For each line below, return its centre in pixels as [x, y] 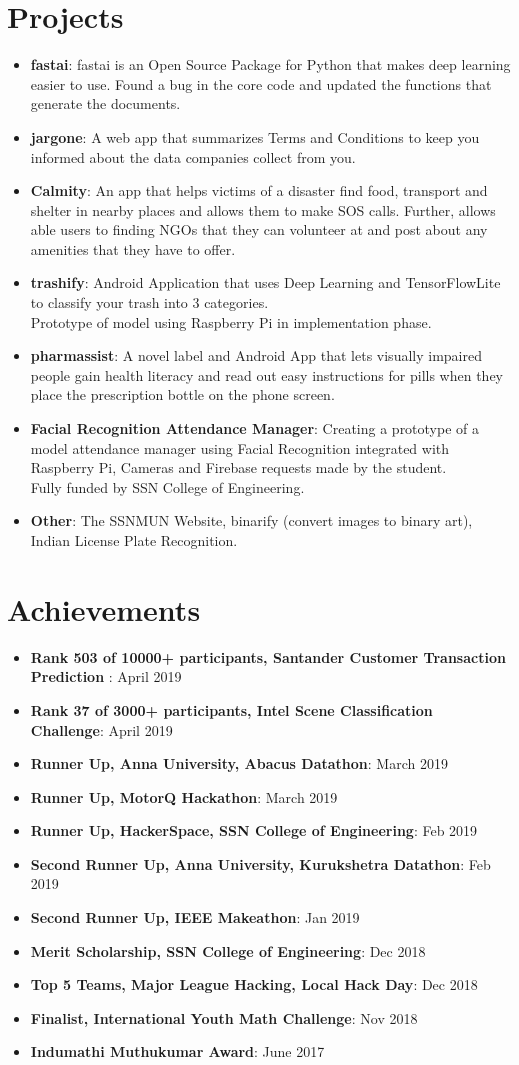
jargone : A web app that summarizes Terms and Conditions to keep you [255, 136]
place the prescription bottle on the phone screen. [182, 394]
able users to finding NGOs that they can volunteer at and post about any [259, 229]
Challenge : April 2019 [101, 729]
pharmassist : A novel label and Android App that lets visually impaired [256, 355]
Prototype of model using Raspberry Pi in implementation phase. [231, 321]
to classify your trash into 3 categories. [149, 302]
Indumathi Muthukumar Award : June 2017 [177, 1051]
